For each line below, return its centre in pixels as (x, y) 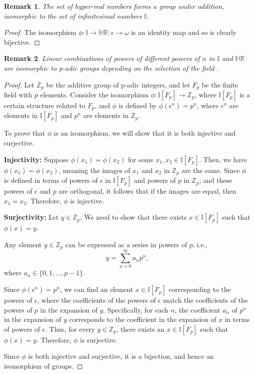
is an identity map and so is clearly (184, 32)
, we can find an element (97, 289)
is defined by (138, 105)
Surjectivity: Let (31, 217)
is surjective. (99, 339)
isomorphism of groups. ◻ (43, 366)
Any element (23, 244)
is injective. (87, 200)
